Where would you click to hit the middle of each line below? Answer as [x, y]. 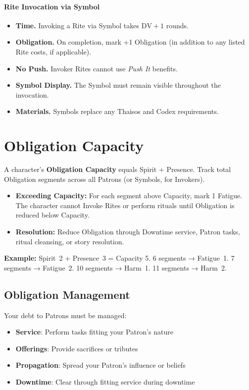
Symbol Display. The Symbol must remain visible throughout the [118, 85]
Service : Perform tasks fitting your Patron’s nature [94, 332]
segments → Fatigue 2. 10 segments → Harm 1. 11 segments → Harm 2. [115, 267]
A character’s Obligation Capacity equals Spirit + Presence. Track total [118, 169]
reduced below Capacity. [52, 215]
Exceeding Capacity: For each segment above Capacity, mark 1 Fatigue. [129, 195]
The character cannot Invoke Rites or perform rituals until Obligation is [125, 205]
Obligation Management [67, 294]
